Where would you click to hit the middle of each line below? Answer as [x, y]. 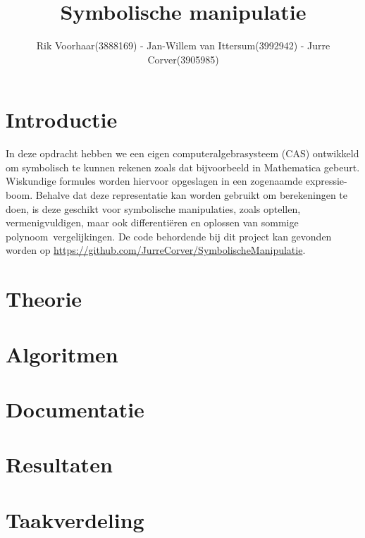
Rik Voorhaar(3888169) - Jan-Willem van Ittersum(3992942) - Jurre [183, 45]
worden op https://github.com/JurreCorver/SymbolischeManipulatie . [156, 250]
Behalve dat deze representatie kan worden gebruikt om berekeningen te [191, 195]
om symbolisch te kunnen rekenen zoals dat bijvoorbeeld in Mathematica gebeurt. [183, 167]
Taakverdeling [75, 519]
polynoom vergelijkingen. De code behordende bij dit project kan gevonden [169, 236]
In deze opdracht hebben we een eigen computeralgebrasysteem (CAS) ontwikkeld [182, 153]
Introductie [62, 120]
